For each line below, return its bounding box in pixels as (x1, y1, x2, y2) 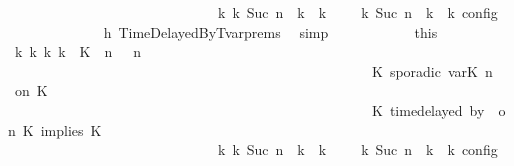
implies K (40, 119, 102, 140)
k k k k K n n (14, 41, 142, 62)
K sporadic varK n (371, 60, 493, 81)
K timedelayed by (371, 99, 485, 120)
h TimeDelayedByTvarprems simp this (103, 21, 438, 42)
